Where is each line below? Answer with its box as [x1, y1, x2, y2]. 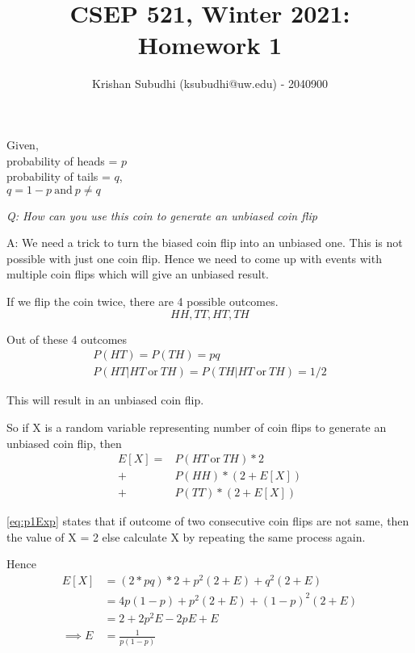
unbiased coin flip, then [6, 434, 122, 451]
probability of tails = [6, 168, 111, 185]
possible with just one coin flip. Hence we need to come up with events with [6, 249, 382, 266]
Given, [6, 136, 39, 153]
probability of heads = [6, 152, 118, 169]
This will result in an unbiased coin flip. [6, 391, 204, 408]
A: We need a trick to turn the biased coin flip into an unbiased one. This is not [6, 234, 403, 251]
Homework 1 [137, 28, 283, 61]
